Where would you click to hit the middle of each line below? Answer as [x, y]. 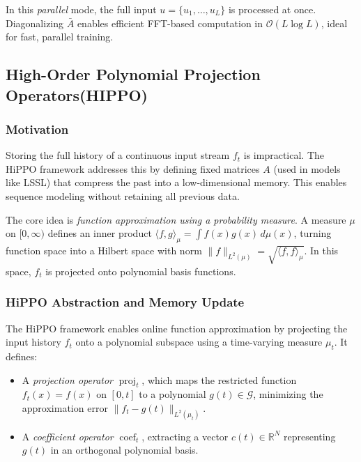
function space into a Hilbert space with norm [104, 250]
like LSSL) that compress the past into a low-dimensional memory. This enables [176, 182]
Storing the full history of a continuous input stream [118, 155]
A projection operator [68, 379]
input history [33, 342]
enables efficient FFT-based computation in [170, 23]
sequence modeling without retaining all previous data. [123, 195]
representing [309, 436]
